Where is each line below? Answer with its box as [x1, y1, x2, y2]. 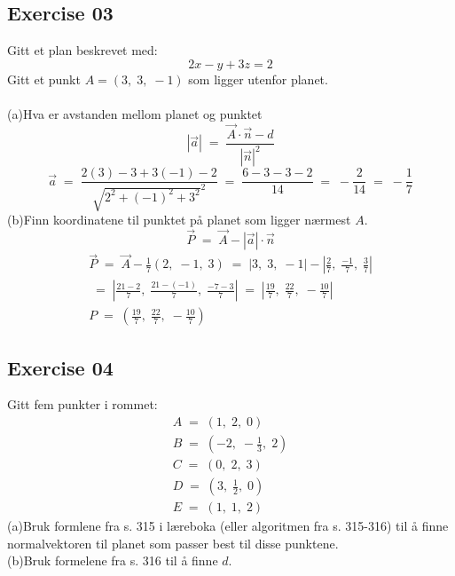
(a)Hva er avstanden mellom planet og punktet [7, 104, 263, 122]
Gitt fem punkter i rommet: [7, 395, 158, 414]
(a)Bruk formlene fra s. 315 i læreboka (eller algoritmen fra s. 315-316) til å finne [7, 517, 449, 535]
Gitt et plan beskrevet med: [7, 41, 158, 59]
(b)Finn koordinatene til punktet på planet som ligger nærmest [7, 210, 351, 229]
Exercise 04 [7, 353, 114, 381]
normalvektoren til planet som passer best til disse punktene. [7, 533, 339, 552]
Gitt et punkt [7, 69, 81, 88]
